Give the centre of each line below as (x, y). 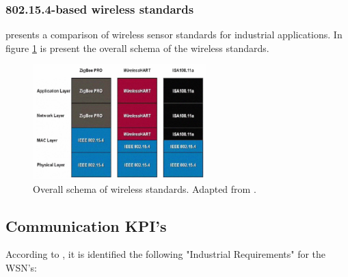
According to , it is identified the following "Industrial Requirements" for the (166, 254)
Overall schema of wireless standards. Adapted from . (145, 188)
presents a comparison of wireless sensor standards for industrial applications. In (174, 35)
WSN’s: (21, 268)
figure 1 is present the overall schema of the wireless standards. (137, 48)
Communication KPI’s (86, 225)
